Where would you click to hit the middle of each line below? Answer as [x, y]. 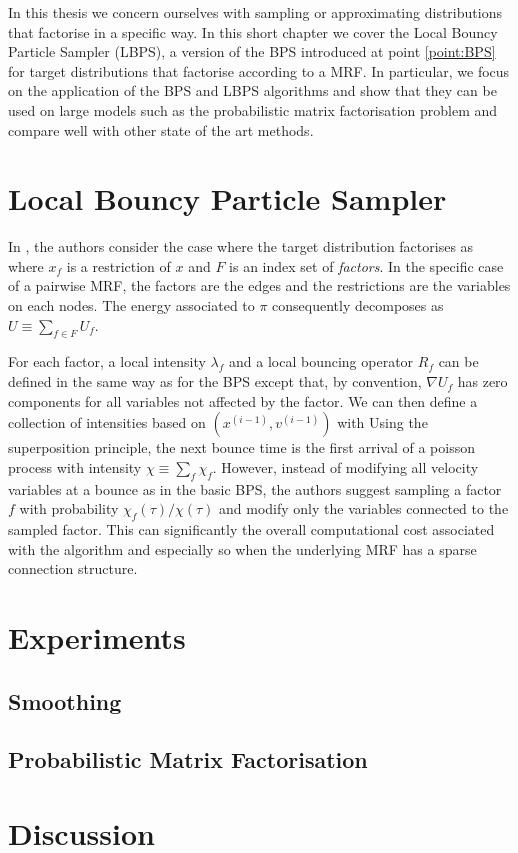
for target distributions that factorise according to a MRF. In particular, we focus [259, 70]
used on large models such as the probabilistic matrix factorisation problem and [253, 109]
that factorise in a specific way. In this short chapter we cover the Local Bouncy [253, 31]
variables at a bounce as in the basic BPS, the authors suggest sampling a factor [255, 488]
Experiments [97, 636]
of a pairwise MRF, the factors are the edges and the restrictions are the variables [259, 285]
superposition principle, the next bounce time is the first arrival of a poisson [241, 447]
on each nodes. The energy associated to [131, 305]
